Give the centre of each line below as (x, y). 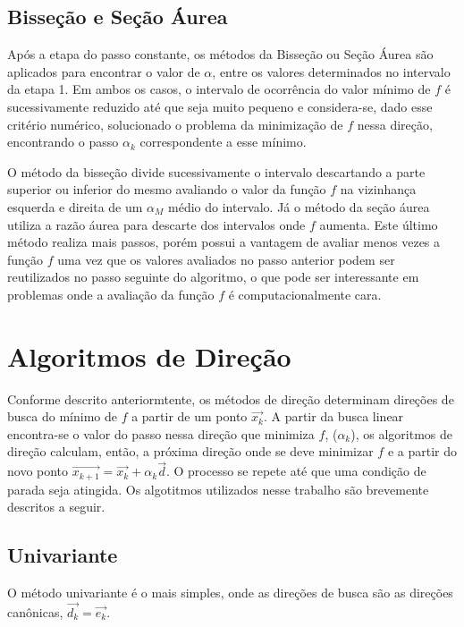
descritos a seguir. (56, 507)
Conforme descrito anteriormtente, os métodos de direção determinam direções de (231, 398)
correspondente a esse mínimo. (223, 142)
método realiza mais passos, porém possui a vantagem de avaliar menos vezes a (224, 242)
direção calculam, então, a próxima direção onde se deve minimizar (190, 451)
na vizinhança (378, 189)
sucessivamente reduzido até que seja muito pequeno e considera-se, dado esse (220, 106)
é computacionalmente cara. (305, 294)
